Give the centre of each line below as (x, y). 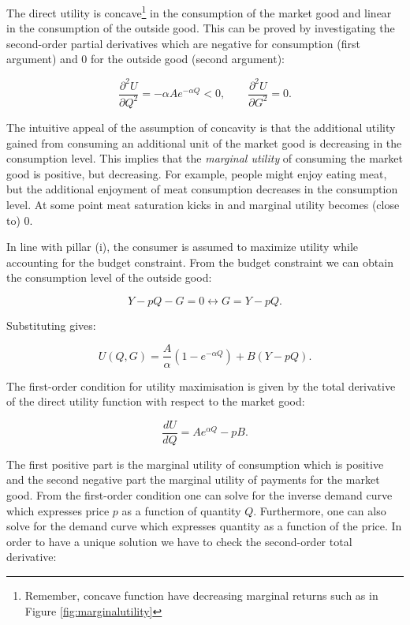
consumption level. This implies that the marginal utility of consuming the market (205, 158)
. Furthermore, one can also (320, 510)
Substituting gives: (51, 325)
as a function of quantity (181, 510)
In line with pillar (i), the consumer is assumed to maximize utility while (183, 247)
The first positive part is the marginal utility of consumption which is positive (195, 464)
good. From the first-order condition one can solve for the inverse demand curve (199, 494)
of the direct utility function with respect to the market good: (156, 401)
